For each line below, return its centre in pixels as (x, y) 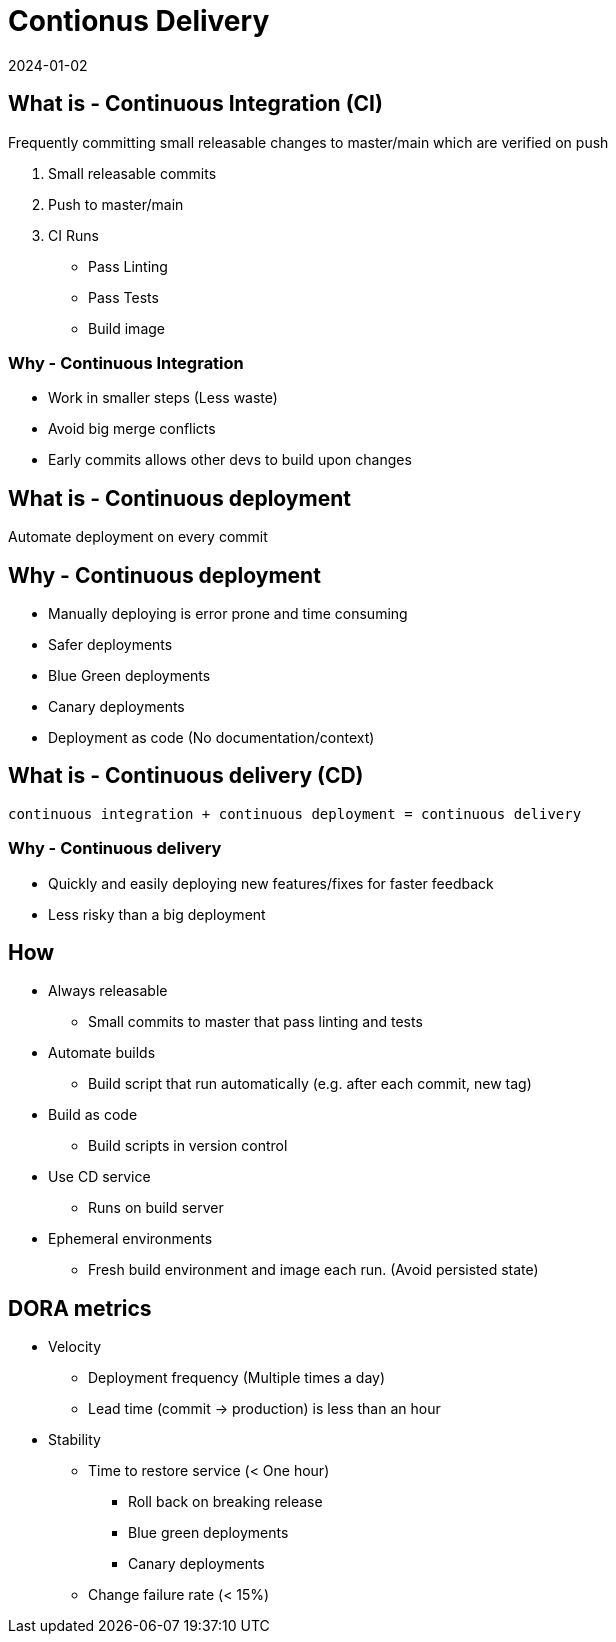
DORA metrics (80, 1308)
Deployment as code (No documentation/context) (211, 738)
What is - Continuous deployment (179, 498)
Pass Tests (123, 297)
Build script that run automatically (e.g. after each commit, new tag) (310, 1084)
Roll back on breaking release (225, 1502)
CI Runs (73, 235)
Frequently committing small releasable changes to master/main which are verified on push (308, 142)
